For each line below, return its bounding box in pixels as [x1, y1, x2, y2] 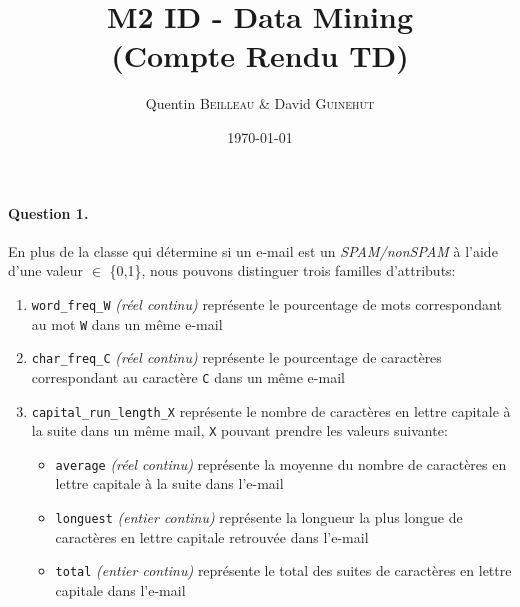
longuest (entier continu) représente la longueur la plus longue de [55, 507, 463, 528]
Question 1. [8, 202, 89, 223]
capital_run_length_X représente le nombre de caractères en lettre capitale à [31, 400, 511, 421]
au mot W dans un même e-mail [31, 313, 223, 334]
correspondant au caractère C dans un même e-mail [31, 366, 345, 387]
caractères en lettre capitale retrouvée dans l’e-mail [55, 526, 369, 547]
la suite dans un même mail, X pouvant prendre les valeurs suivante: [31, 420, 448, 441]
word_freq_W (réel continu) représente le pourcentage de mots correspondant [31, 293, 502, 314]
